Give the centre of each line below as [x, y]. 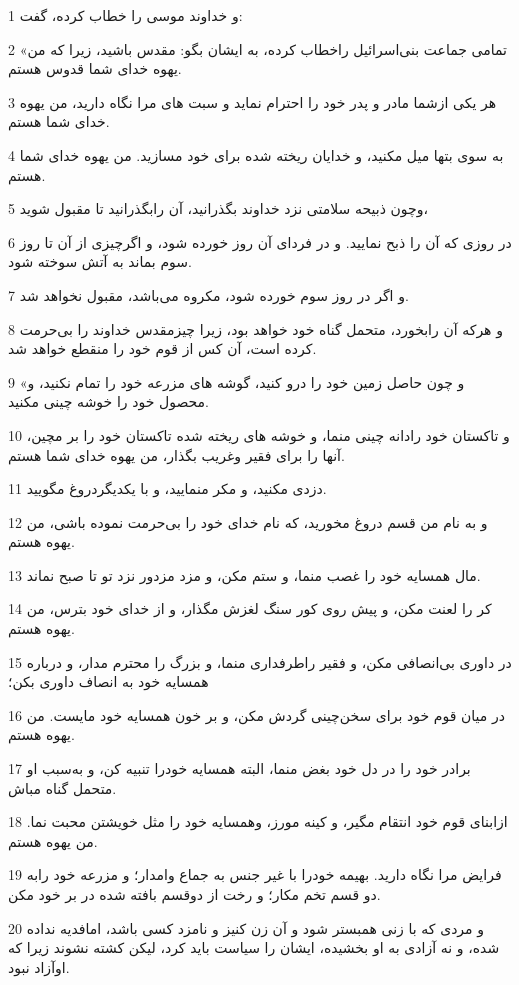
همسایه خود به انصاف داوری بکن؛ [108, 681]
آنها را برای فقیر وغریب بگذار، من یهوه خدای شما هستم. [176, 454]
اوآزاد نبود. [39, 966]
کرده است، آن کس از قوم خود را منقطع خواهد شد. [162, 348]
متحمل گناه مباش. [62, 787]
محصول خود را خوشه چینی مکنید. [108, 401]
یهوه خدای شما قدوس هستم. [95, 68]
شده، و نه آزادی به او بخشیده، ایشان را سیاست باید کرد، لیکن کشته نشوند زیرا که [254, 947]
